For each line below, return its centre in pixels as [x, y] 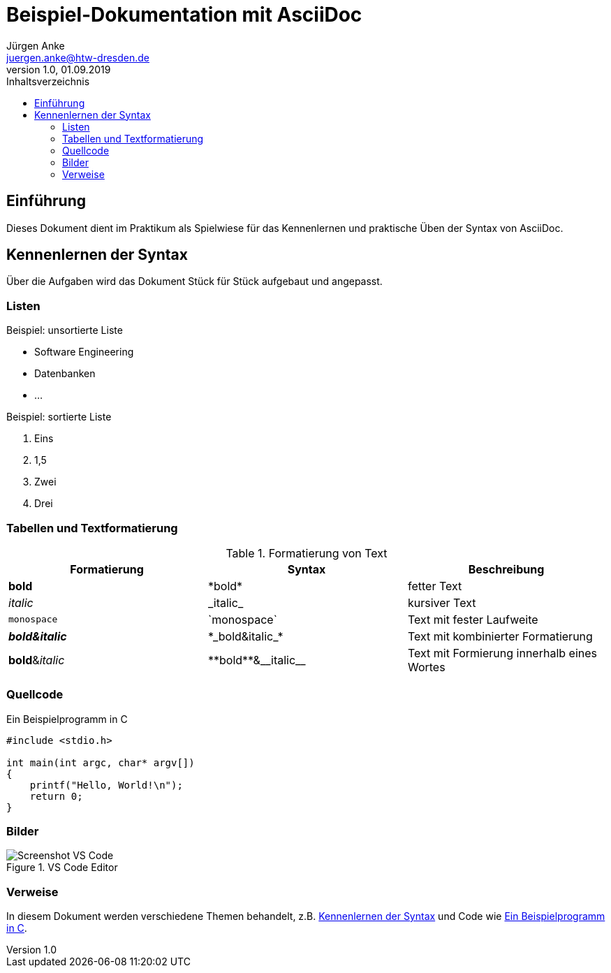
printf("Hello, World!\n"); [106, 785]
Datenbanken [65, 374]
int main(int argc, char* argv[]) [101, 762]
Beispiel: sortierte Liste [59, 417]
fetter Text [435, 586]
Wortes [426, 667]
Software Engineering [84, 352]
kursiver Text [442, 602]
